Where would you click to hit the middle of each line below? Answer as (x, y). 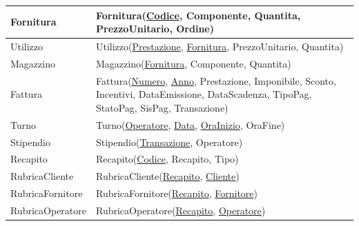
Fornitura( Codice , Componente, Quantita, (198, 15)
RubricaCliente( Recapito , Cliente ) (168, 176)
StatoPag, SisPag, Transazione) (162, 107)
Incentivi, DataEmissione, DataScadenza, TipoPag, (204, 94)
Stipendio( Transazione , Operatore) (169, 142)
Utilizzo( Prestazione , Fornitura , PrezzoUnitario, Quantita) (220, 46)
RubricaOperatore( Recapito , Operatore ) (181, 210)
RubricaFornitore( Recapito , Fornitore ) (177, 193)
